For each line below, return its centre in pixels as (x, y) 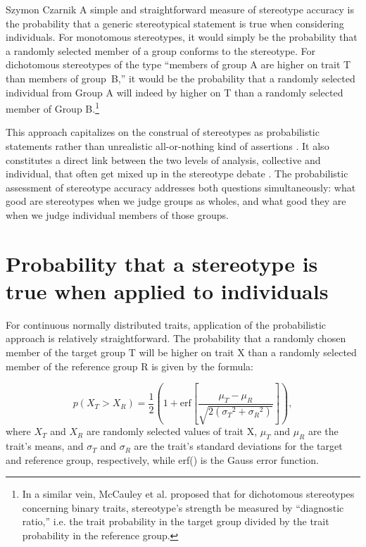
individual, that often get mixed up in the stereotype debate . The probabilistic (177, 174)
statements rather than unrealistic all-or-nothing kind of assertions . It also (168, 146)
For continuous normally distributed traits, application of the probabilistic (166, 324)
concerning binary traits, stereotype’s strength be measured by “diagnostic (183, 507)
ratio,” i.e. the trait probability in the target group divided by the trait (176, 521)
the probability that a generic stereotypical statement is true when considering (175, 23)
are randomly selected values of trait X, (172, 431)
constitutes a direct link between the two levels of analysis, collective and (163, 159)
